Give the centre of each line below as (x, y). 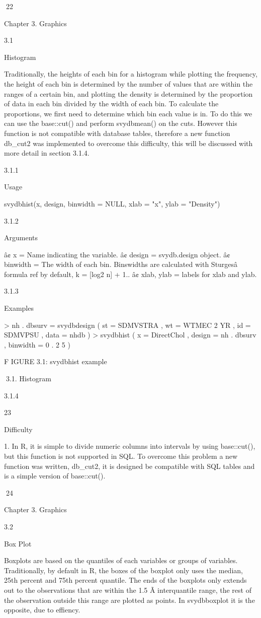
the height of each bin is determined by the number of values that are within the (128, 83)
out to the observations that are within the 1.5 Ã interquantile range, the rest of (128, 590)
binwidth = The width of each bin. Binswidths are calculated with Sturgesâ (121, 264)
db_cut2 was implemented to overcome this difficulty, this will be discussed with (128, 143)
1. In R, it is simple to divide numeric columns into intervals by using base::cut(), (130, 446)
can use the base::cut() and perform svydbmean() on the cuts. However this (121, 123)
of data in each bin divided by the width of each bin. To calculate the (111, 104)
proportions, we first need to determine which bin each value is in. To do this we (128, 113)
